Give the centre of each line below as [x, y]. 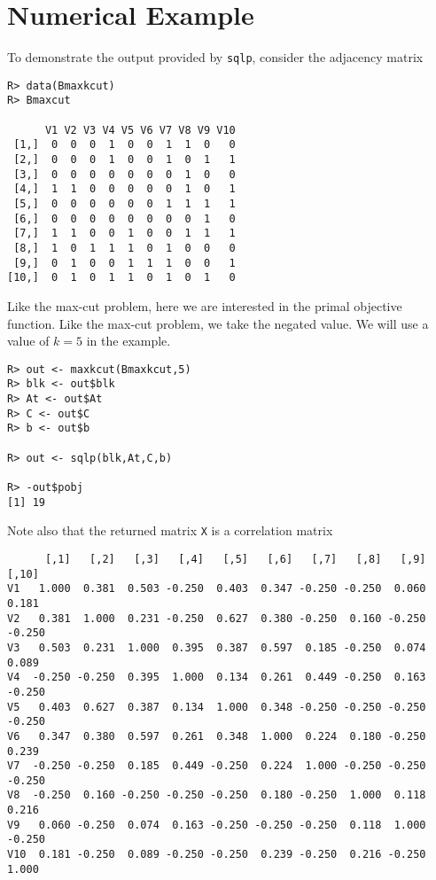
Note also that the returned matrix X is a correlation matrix [170, 530]
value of [28, 341]
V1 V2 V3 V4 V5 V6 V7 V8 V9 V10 [140, 130]
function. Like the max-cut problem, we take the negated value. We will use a [218, 323]
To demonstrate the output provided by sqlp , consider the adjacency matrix [215, 57]
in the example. [128, 341]
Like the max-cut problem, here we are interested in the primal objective [205, 305]
